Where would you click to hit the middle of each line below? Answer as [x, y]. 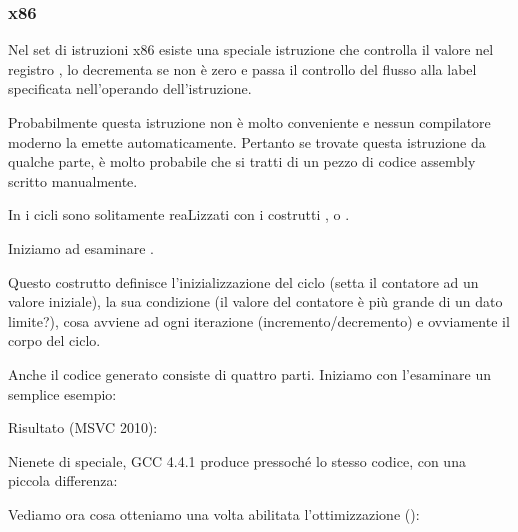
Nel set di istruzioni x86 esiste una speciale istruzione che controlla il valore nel [251, 49]
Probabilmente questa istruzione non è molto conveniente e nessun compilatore [249, 122]
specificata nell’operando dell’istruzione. [130, 88]
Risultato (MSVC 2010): [83, 427]
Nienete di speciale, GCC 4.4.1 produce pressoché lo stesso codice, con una [237, 460]
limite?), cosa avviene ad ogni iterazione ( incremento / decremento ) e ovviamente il [259, 320]
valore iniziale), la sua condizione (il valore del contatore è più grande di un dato [255, 301]
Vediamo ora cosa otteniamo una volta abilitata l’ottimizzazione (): [214, 513]
